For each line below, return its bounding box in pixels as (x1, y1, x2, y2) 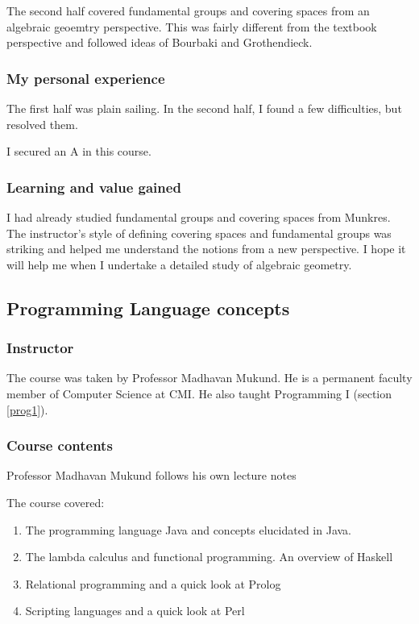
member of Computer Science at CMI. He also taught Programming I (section (6, 385, 392, 401)
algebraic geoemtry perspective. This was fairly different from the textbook (6, 18, 377, 35)
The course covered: (6, 493, 105, 510)
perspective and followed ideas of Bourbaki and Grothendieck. (6, 34, 313, 51)
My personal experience (6, 68, 165, 88)
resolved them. (6, 115, 78, 132)
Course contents (6, 435, 113, 456)
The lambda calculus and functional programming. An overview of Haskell (25, 548, 393, 565)
